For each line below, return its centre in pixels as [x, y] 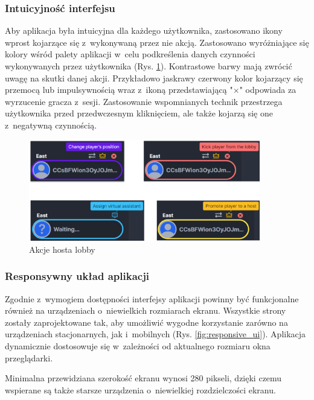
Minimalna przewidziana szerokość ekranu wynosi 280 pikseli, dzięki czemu [143, 378]
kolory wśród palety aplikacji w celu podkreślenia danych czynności [130, 54]
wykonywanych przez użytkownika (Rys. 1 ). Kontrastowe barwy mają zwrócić [149, 66]
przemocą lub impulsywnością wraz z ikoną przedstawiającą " [119, 90]
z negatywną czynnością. [51, 125]
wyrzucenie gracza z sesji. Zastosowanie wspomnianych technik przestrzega [144, 101]
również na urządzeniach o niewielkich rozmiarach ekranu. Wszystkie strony [146, 310]
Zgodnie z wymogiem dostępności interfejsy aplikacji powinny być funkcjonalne [152, 298]
